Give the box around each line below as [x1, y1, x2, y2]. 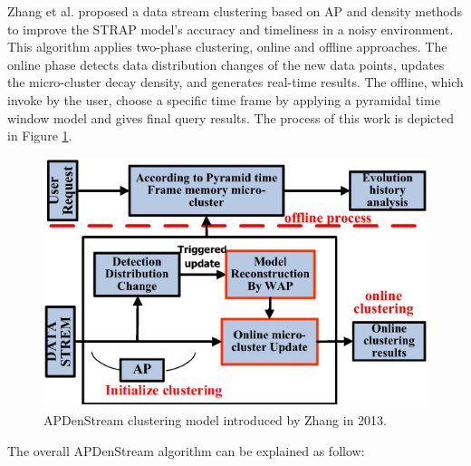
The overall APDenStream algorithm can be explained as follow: [7, 441, 365, 460]
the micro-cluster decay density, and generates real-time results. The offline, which [7, 73, 464, 92]
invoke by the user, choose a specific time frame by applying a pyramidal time [7, 90, 440, 109]
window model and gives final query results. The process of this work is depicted [7, 108, 455, 127]
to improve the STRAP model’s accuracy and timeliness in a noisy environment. [7, 19, 454, 38]
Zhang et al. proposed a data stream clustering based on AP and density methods [7, 2, 463, 20]
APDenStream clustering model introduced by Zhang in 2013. [43, 410, 388, 429]
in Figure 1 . [7, 126, 72, 145]
